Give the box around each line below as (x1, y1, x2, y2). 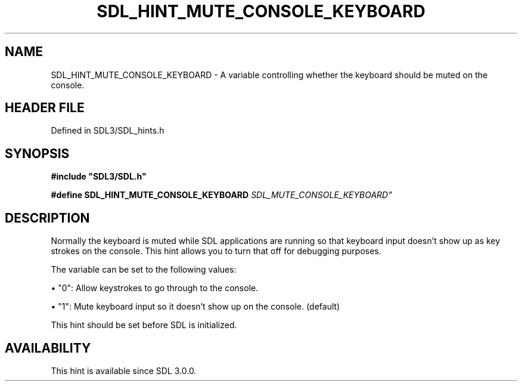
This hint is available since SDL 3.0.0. (51, 365, 197, 376)
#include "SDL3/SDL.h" (51, 171, 147, 182)
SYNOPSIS (5, 146, 70, 161)
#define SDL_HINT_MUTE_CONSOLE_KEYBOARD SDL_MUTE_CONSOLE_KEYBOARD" (51, 190, 392, 200)
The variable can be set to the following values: (51, 264, 237, 275)
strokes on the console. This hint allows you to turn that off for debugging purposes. (51, 246, 381, 257)
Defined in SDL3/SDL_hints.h (51, 125, 164, 136)
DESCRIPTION (5, 210, 90, 226)
